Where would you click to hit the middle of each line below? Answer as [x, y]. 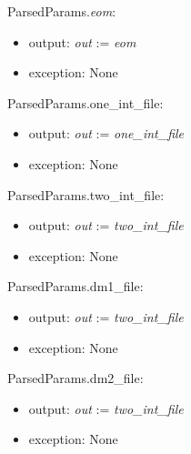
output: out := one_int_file [106, 133]
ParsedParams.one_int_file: [85, 102]
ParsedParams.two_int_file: [86, 194]
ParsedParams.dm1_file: [75, 286]
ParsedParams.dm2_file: [75, 378]
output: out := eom [82, 41]
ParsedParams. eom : [62, 11]
